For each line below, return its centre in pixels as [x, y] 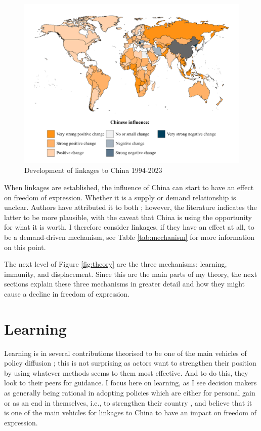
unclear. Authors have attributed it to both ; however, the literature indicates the [130, 207]
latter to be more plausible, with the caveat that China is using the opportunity [128, 217]
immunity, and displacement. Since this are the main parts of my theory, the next [131, 274]
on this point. [25, 247]
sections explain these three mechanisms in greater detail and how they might [125, 284]
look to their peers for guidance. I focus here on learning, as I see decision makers [130, 383]
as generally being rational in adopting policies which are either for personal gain [130, 393]
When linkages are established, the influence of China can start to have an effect [129, 187]
